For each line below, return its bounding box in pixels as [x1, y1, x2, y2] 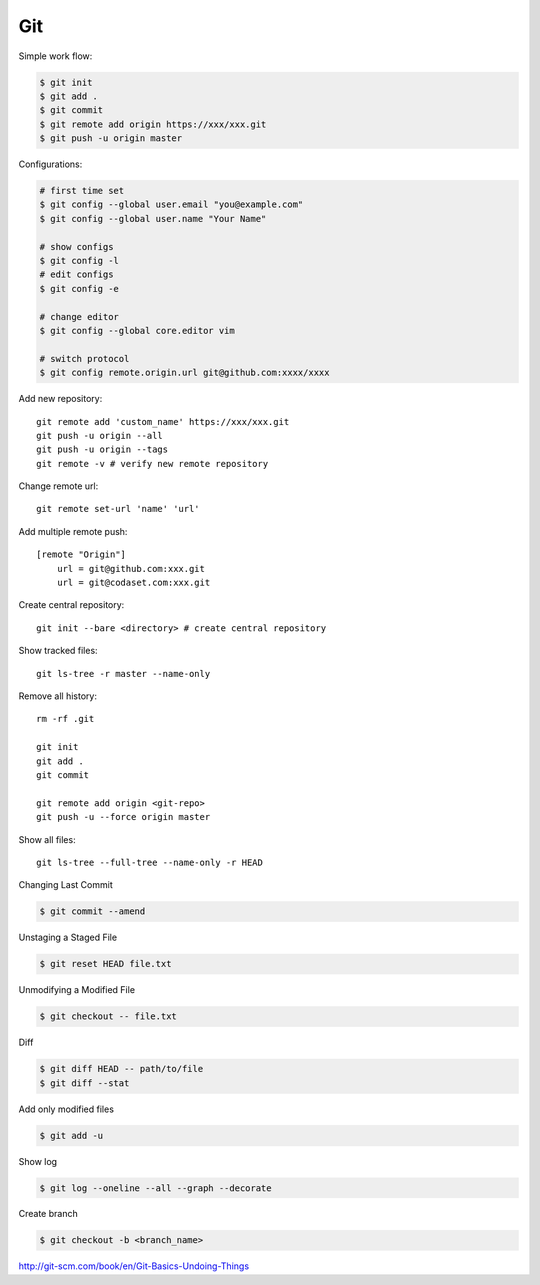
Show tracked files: [18, 645, 99, 657]
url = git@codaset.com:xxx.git [56, 577, 211, 589]
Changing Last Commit [18, 879, 114, 891]
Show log [18, 1155, 58, 1167]
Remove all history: [18, 690, 97, 702]
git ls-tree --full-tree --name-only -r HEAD [36, 856, 264, 868]
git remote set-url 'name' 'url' [36, 503, 200, 515]
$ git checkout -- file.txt [39, 1011, 177, 1022]
